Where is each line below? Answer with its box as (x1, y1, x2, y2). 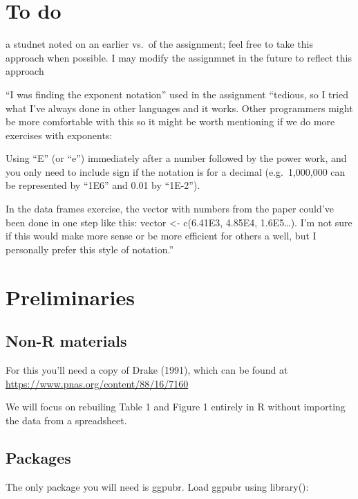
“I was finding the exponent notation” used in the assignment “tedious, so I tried (6, 87, 348, 101)
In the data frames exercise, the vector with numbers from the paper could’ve (6, 201, 334, 216)
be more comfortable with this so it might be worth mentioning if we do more (6, 114, 335, 129)
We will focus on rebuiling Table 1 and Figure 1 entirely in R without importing (6, 399, 346, 414)
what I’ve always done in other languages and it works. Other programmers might (6, 100, 353, 115)
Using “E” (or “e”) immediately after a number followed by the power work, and (6, 151, 347, 165)
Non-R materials (6, 330, 127, 352)
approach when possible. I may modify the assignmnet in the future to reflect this (6, 50, 352, 64)
